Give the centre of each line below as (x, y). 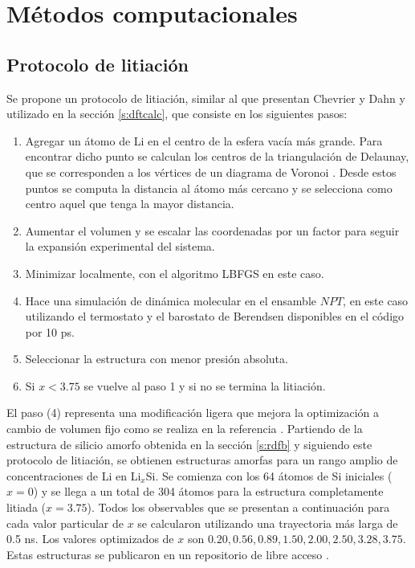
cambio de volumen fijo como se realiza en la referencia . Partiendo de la (185, 429)
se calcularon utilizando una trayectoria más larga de (268, 523)
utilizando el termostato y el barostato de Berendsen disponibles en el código (215, 316)
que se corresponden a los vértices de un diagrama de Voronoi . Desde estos (211, 172)
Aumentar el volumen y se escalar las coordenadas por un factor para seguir (212, 230)
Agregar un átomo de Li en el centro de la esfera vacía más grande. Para (204, 140)
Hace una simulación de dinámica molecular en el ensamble (171, 300)
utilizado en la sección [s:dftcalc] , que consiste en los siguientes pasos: (177, 114)
